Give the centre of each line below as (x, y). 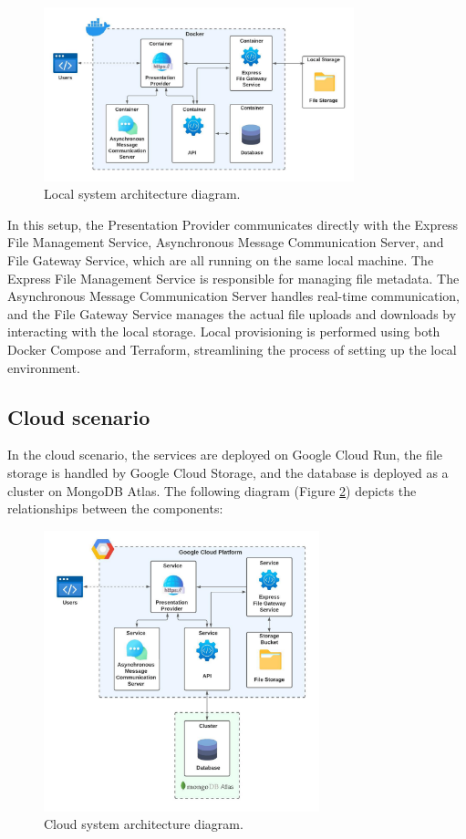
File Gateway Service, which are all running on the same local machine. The (221, 260)
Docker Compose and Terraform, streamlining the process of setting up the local (232, 350)
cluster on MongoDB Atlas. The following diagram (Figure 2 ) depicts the (212, 490)
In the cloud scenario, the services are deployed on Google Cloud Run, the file (225, 455)
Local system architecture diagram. (142, 194)
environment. (44, 367)
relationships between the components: (115, 508)
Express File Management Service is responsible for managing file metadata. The (233, 278)
